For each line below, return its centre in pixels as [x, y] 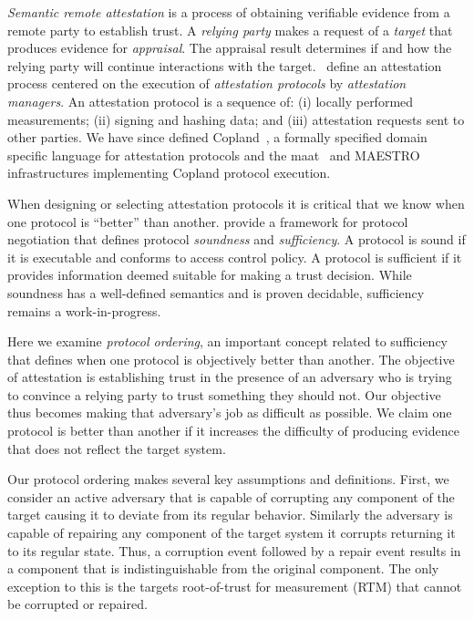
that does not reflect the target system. [117, 448]
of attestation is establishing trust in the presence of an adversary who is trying [230, 377]
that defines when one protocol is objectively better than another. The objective [231, 359]
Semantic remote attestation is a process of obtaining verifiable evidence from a [229, 12]
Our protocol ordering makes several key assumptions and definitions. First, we [228, 479]
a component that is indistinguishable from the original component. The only [223, 568]
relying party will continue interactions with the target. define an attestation [225, 65]
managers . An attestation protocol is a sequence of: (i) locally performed [211, 101]
